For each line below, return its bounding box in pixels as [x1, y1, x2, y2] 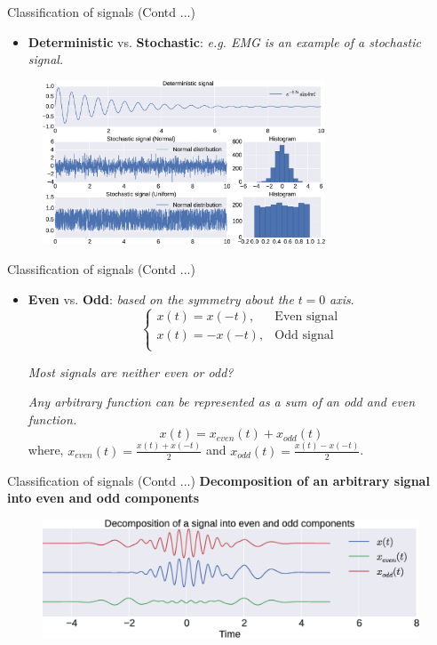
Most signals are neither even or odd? [28, 362, 234, 381]
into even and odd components [7, 488, 200, 507]
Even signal [274, 310, 338, 324]
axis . [330, 289, 354, 308]
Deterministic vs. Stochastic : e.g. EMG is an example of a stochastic [28, 32, 421, 51]
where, [28, 440, 64, 459]
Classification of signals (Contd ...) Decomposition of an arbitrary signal [7, 471, 430, 489]
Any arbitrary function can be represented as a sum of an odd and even [28, 392, 416, 411]
